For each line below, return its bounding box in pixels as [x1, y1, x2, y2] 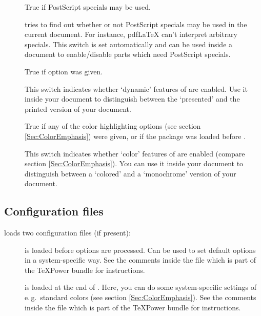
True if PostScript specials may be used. [25, 2, 151, 12]
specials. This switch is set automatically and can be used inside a [25, 38, 233, 49]
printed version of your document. [25, 103, 131, 114]
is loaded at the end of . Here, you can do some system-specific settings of [25, 282, 257, 292]
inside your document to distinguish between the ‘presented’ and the [25, 93, 240, 104]
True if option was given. [25, 66, 103, 76]
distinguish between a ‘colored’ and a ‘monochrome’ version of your [25, 168, 236, 179]
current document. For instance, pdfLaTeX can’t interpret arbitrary [25, 29, 238, 39]
